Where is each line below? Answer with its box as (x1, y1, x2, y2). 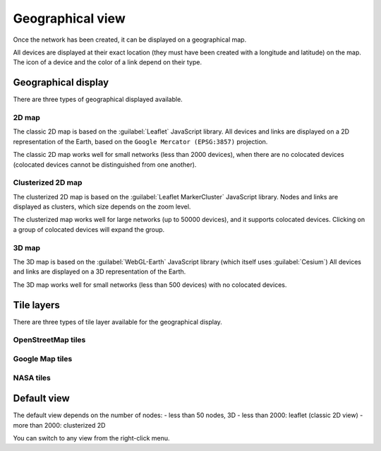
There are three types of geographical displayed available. (13, 95, 183, 104)
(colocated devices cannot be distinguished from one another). (13, 160, 197, 169)
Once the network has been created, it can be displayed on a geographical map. (13, 35, 247, 44)
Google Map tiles (13, 354, 73, 364)
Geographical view (13, 11, 126, 26)
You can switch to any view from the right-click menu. (13, 434, 170, 443)
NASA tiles (13, 373, 51, 382)
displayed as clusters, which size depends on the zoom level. (13, 202, 191, 211)
